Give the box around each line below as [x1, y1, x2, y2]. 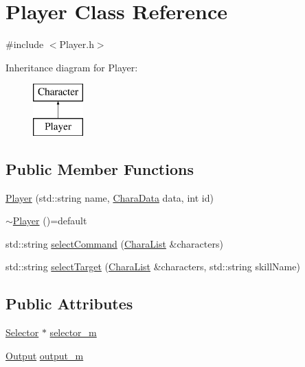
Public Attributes [5, 293, 133, 314]
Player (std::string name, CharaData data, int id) [5, 190, 214, 204]
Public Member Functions [5, 158, 194, 179]
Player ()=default [12, 213, 87, 228]
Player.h [59, 37, 94, 51]
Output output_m [5, 348, 84, 362]
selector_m [49, 325, 97, 340]
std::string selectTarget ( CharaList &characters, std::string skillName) [5, 259, 300, 274]
